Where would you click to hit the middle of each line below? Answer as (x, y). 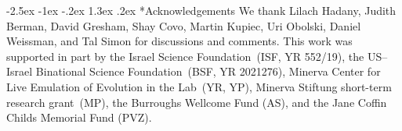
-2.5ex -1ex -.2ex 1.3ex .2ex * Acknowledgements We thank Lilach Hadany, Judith (201, 10)
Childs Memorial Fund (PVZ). (79, 117)
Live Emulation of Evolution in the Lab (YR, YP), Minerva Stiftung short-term (199, 86)
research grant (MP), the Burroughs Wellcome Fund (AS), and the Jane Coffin (197, 102)
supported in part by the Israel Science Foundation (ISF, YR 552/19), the (185, 56)
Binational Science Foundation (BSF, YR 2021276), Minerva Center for (208, 71)
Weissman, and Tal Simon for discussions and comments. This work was (179, 41)
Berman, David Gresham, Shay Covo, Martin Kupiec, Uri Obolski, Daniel (184, 25)
